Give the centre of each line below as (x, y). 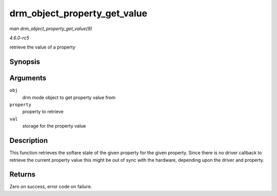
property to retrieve (43, 112)
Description (29, 141)
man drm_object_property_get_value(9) (51, 29)
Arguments (28, 78)
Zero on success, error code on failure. (51, 187)
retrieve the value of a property (42, 47)
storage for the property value (54, 126)
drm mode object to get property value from (69, 97)
